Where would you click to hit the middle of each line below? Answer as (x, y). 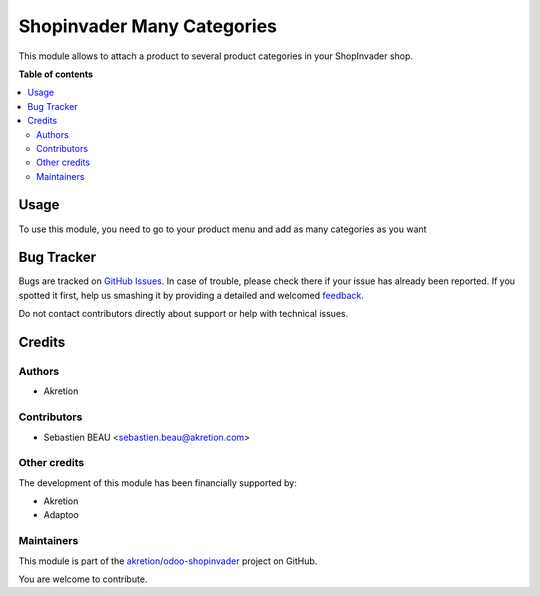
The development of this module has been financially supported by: (157, 482)
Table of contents (56, 74)
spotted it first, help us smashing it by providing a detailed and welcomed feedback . (191, 295)
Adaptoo (61, 515)
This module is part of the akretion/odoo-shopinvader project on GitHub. (168, 561)
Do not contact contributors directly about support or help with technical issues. (183, 314)
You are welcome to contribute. (83, 579)
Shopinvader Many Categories (148, 26)
